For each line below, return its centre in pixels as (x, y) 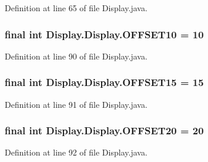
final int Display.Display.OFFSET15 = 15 (104, 82)
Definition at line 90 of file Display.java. (76, 56)
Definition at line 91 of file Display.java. (76, 104)
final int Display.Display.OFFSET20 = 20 (104, 130)
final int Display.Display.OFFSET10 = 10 (104, 34)
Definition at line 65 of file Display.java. (76, 8)
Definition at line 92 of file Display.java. (76, 152)
